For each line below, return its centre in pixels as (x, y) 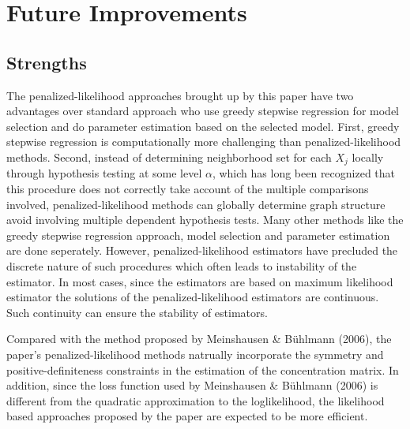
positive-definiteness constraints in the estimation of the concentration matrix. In (203, 369)
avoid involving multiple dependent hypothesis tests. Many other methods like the (205, 220)
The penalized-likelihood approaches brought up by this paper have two (180, 95)
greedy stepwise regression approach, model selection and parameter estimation (198, 235)
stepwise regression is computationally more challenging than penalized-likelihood (204, 142)
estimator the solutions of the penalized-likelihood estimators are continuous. (193, 297)
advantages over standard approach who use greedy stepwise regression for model (203, 111)
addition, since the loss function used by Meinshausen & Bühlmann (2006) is (192, 385)
